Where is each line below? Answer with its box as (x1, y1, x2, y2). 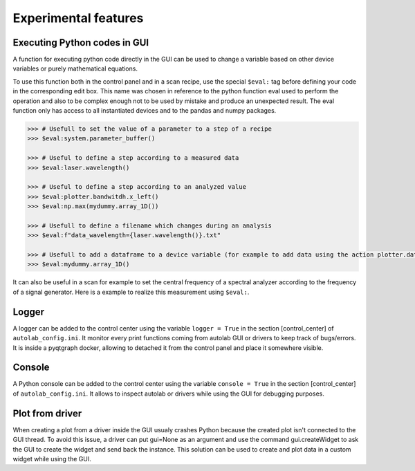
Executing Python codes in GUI (12, 37, 149, 48)
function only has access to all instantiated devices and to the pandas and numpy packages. (12, 107, 277, 115)
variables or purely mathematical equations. (12, 64, 138, 73)
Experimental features (12, 10, 144, 26)
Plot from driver (12, 407, 82, 419)
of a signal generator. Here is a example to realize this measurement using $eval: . (12, 288, 250, 296)
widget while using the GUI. (12, 454, 91, 463)
